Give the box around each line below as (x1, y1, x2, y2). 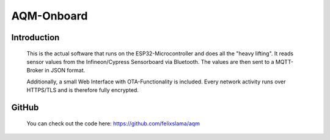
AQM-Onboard (11, 9, 88, 23)
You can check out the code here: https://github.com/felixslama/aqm (26, 119, 200, 127)
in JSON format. (45, 67, 86, 74)
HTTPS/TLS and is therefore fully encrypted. (26, 86, 139, 94)
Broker (26, 67, 44, 74)
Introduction (11, 32, 60, 43)
